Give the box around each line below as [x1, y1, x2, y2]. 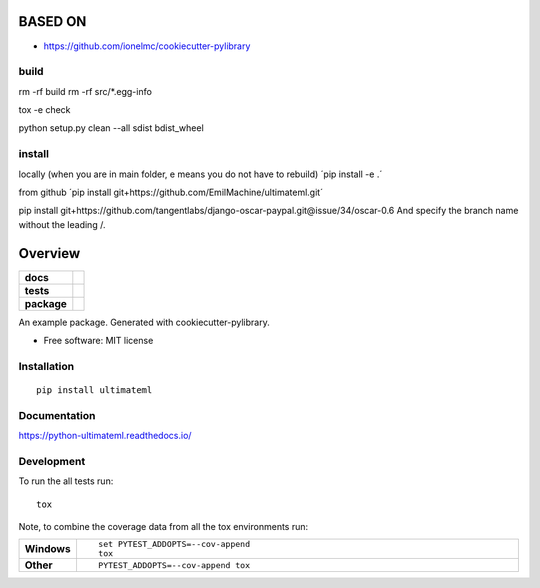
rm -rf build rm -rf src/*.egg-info [18, 85, 152, 97]
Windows [24, 542, 71, 556]
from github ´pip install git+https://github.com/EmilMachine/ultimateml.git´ [18, 186, 324, 198]
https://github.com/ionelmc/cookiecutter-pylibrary [43, 40, 251, 52]
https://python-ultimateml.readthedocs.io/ [18, 430, 192, 442]
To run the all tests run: [18, 475, 114, 487]
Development [18, 454, 86, 468]
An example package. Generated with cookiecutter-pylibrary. [18, 316, 270, 328]
